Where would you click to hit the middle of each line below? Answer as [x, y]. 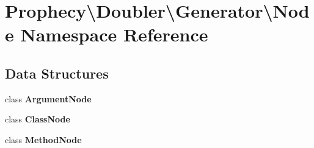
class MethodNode [43, 139]
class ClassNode [38, 119]
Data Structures [57, 73]
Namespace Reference [114, 34]
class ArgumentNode [48, 98]
